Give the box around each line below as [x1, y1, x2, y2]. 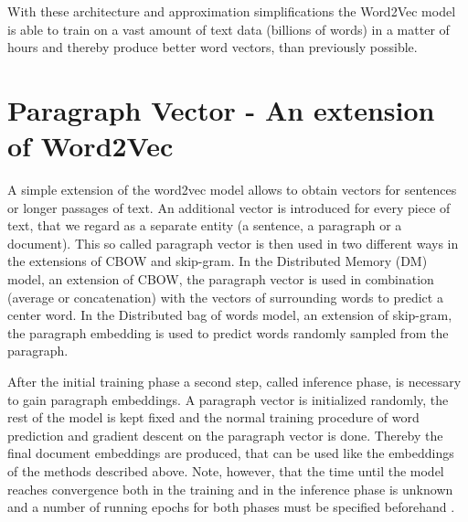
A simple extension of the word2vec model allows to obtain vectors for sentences [7, 180, 457, 199]
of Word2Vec [7, 127, 174, 165]
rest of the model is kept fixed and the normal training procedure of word [7, 408, 420, 427]
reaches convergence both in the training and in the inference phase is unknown [7, 479, 453, 498]
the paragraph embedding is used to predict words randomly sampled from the [7, 323, 449, 342]
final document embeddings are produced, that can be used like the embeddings [7, 443, 454, 463]
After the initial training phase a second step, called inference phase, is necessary [7, 372, 462, 391]
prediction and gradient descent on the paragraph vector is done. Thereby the [7, 425, 443, 444]
